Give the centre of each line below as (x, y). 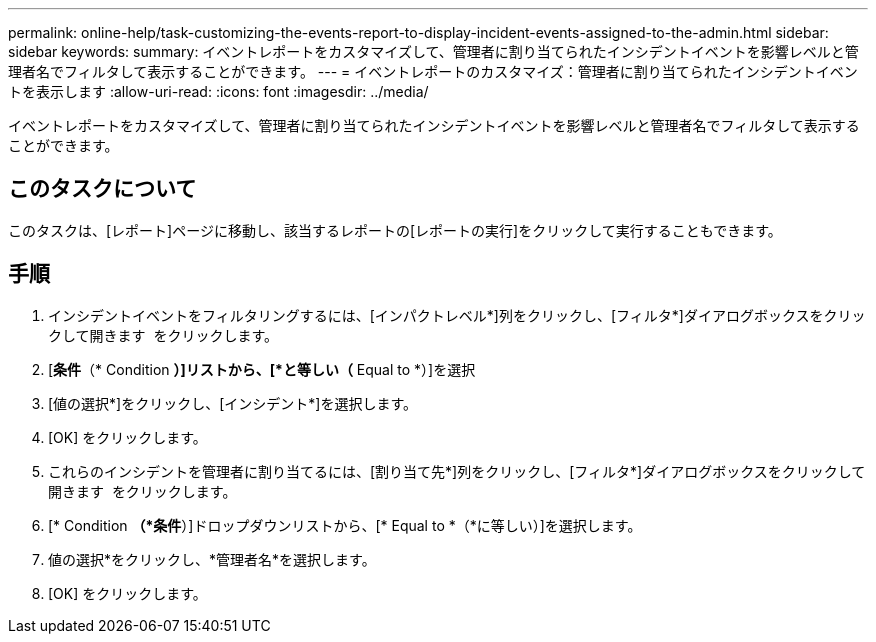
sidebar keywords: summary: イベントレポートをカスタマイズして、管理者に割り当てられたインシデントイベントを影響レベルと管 (433, 51)
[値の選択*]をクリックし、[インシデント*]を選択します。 (233, 403)
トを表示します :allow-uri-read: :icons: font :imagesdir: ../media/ (218, 91)
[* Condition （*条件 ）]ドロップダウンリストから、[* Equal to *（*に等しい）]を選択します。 (345, 525)
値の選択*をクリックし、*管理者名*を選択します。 (212, 559)
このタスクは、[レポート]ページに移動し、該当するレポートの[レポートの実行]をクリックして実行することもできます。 (395, 230)
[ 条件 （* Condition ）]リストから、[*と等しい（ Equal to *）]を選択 (262, 369)
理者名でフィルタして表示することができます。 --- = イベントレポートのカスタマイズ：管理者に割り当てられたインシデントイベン (433, 71)
